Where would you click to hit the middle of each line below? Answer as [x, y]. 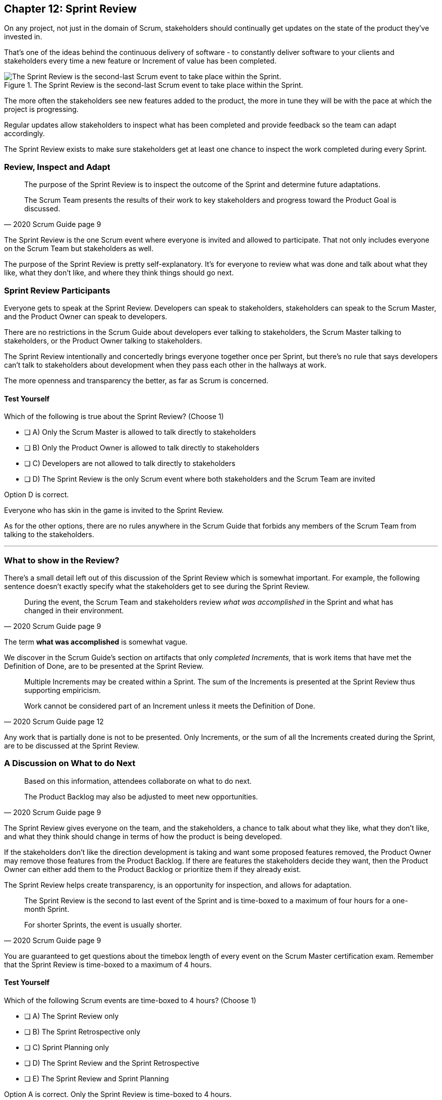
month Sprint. [47, 909]
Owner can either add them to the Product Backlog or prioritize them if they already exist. [153, 869]
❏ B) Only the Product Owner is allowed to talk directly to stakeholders [142, 448]
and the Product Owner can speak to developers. [86, 316]
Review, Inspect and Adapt [57, 167]
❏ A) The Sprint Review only [71, 1016]
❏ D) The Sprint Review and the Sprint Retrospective [112, 1063]
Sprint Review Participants [57, 290]
